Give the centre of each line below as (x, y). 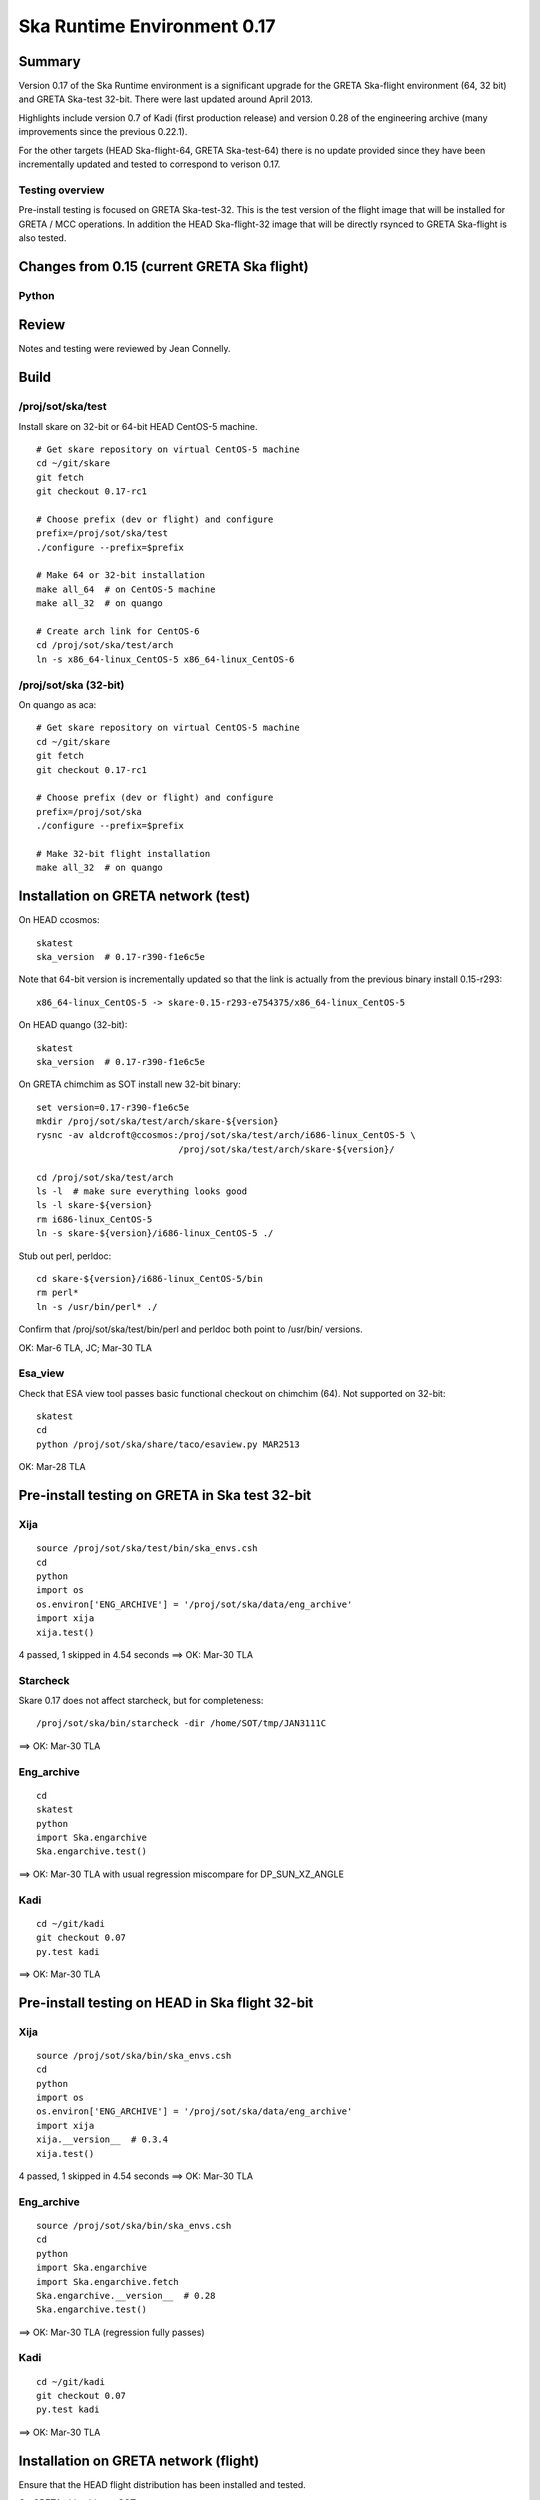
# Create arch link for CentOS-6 (118, 631)
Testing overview (61, 190)
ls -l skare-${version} (94, 1205)
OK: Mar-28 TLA (52, 1467)
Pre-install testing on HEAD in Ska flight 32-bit (166, 2002)
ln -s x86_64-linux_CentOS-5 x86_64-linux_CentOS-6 (165, 659)
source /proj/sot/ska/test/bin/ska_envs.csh (147, 1548)
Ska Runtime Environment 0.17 (147, 26)
